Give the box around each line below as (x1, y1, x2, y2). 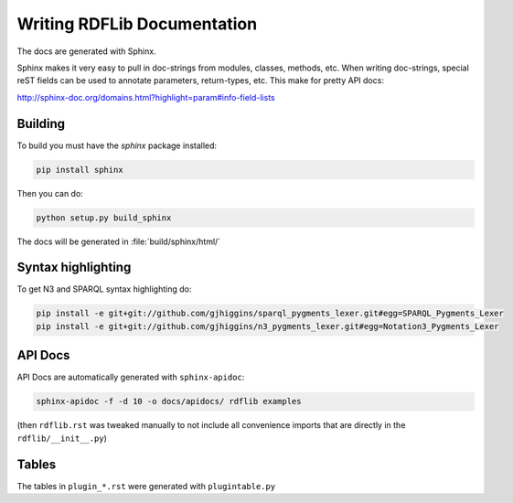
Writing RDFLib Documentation (16, 14, 258, 34)
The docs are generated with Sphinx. (16, 46, 156, 57)
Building (16, 115, 66, 132)
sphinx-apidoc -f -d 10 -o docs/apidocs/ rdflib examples (36, 396, 302, 407)
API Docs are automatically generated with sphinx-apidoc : (16, 371, 245, 383)
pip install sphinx (36, 165, 123, 175)
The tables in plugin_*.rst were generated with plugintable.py (16, 480, 276, 491)
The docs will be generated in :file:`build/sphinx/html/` (16, 236, 221, 247)
